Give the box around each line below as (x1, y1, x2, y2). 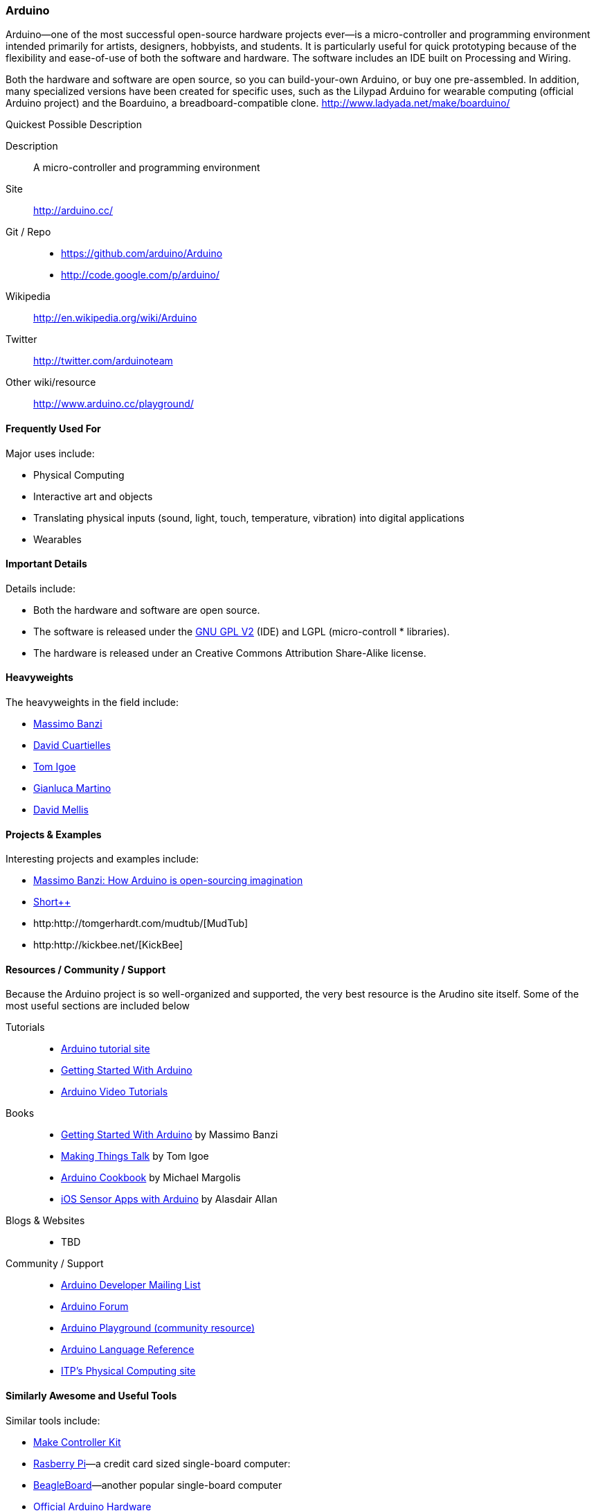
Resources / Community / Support (6, 963, 166, 975)
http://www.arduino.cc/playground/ (33, 398, 194, 410)
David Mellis (33, 804, 89, 816)
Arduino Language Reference (61, 1343, 195, 1356)
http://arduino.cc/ (33, 204, 114, 217)
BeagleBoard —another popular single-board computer (33, 1478, 282, 1491)
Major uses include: (6, 447, 95, 459)
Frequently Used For (6, 422, 101, 434)
